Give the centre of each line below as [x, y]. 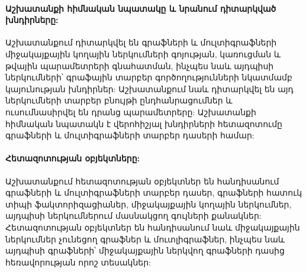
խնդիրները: [32, 20]
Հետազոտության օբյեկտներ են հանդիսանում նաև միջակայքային [153, 227]
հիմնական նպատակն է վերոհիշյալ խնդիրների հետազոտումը [144, 123]
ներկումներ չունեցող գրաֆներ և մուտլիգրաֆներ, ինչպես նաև [145, 239]
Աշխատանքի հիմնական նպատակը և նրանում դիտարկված [141, 8]
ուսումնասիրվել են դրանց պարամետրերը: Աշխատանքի [131, 111]
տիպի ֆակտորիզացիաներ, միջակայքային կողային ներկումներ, [149, 204]
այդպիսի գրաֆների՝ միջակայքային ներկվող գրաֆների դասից [145, 250]
